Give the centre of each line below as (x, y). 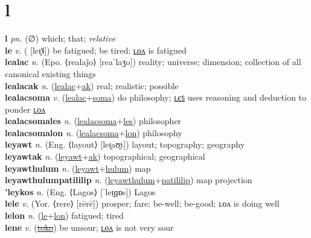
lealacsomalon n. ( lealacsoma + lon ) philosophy (94, 132)
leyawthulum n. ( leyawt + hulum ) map (78, 168)
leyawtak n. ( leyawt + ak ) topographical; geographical (105, 156)
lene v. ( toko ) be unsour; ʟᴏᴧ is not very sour (89, 227)
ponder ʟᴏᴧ (25, 109)
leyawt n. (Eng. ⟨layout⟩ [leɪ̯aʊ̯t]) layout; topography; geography (125, 144)
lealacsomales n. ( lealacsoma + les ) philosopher (93, 121)
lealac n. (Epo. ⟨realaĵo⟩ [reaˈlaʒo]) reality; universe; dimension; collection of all (153, 62)
